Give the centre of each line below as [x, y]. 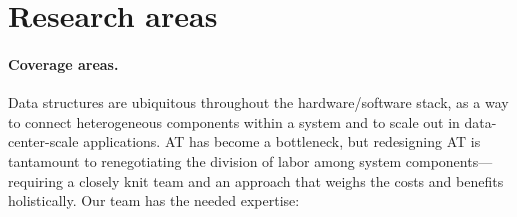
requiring [35, 180]
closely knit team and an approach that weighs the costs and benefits [291, 180]
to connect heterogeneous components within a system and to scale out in [234, 121]
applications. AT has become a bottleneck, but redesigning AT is [282, 141]
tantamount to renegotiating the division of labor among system [205, 160]
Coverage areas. [63, 63]
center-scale [43, 141]
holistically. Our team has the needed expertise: [154, 200]
